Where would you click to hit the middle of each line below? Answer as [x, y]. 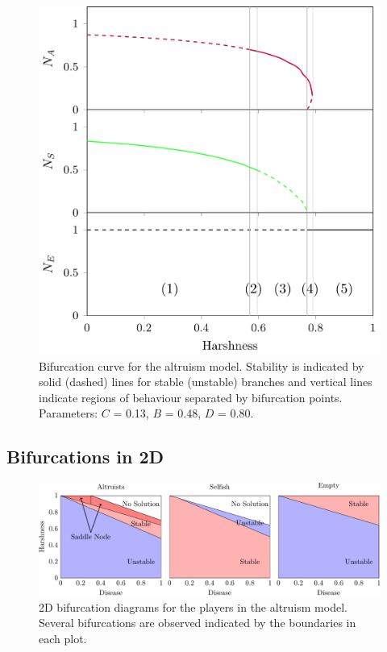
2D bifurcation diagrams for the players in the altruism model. [193, 606]
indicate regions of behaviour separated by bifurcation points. [191, 397]
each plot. [63, 638]
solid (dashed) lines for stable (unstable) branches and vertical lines [206, 382]
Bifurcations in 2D [85, 457]
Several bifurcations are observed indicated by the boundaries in [198, 623]
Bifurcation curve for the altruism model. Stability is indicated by [202, 365]
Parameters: [69, 413]
